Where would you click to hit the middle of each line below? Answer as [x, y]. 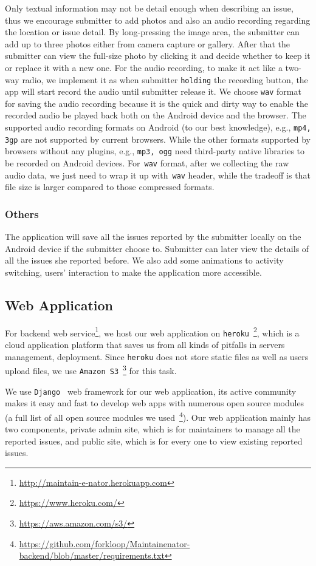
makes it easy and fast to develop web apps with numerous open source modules [155, 403]
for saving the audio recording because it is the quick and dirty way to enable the [156, 103]
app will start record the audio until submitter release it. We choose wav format [153, 91]
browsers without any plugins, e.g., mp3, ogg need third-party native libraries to [155, 151]
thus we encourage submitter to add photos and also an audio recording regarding [158, 20]
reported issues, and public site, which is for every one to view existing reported [154, 441]
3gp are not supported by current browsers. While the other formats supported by [158, 139]
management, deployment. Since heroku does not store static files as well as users [157, 356]
